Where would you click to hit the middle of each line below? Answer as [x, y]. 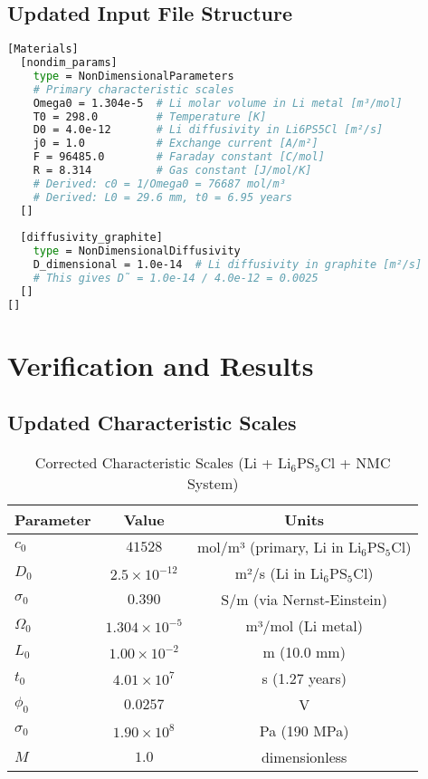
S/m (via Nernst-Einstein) [304, 600]
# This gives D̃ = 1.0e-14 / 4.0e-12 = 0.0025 [176, 279]
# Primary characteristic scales [133, 89]
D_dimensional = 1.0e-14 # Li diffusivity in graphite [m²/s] [228, 265]
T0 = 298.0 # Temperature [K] [150, 116]
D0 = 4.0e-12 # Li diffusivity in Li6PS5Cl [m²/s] [208, 130]
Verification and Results [161, 365]
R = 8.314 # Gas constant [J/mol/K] [172, 171]
